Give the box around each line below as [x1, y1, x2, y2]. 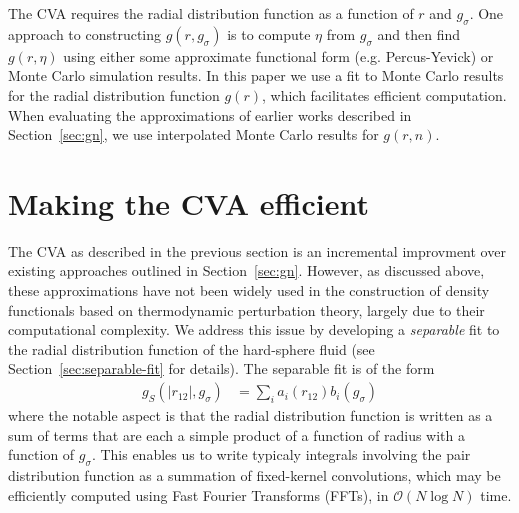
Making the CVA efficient [8, 182, 369, 223]
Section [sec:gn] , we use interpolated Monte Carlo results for [8, 124, 379, 145]
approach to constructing [8, 23, 162, 44]
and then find [377, 23, 461, 44]
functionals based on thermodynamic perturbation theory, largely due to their [8, 299, 485, 320]
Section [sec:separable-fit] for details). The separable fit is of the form [8, 358, 435, 379]
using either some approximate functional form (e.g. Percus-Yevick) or [63, 45, 494, 66]
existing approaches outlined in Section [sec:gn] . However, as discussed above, [8, 260, 485, 281]
